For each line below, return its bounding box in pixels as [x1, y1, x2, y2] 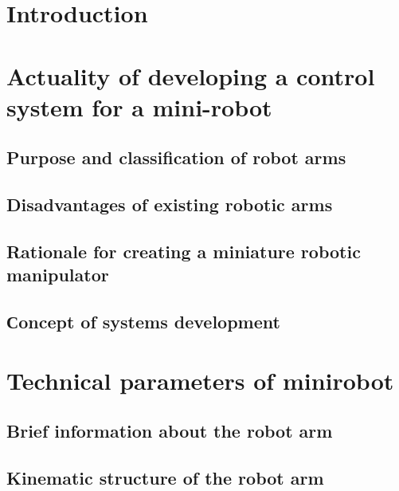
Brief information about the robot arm [6, 418, 333, 443]
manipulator [6, 262, 109, 287]
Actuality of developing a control [6, 59, 375, 92]
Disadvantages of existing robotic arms [6, 192, 333, 217]
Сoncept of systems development [6, 309, 280, 334]
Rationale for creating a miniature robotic [6, 238, 361, 263]
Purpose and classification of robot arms [6, 145, 346, 170]
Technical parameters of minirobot [6, 363, 394, 396]
